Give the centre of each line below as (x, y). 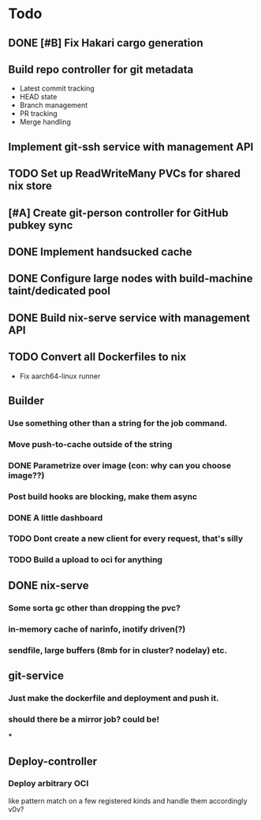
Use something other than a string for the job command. (118, 423)
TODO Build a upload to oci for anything (86, 560)
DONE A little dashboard (56, 517)
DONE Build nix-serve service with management (129, 317)
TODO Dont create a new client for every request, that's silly (126, 539)
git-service (36, 675)
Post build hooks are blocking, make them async (103, 496)
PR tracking (38, 114)
